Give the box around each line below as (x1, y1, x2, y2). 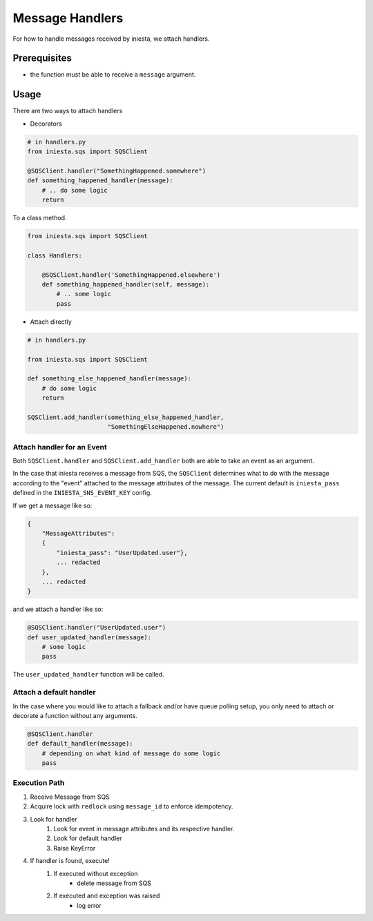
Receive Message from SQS (30, 793, 110, 801)
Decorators (30, 119, 62, 128)
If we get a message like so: (12, 501, 93, 510)
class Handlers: (27, 251, 83, 259)
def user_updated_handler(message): (27, 633, 152, 641)
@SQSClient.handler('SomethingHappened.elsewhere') (41, 271, 221, 279)
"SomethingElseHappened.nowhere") (107, 423, 224, 431)
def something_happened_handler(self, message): (41, 280, 210, 288)
